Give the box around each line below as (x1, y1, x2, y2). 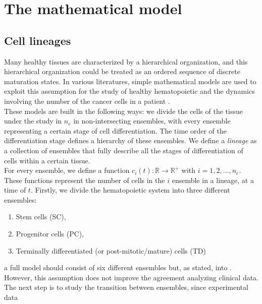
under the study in (4, 115, 62, 126)
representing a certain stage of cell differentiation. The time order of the (4, 125, 227, 136)
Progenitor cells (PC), (16, 228, 84, 239)
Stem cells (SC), (16, 211, 66, 222)
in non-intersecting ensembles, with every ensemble (73, 115, 231, 126)
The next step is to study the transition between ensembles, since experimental (4, 282, 248, 292)
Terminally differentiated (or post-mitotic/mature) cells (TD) (16, 245, 206, 256)
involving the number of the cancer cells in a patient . (4, 95, 170, 106)
